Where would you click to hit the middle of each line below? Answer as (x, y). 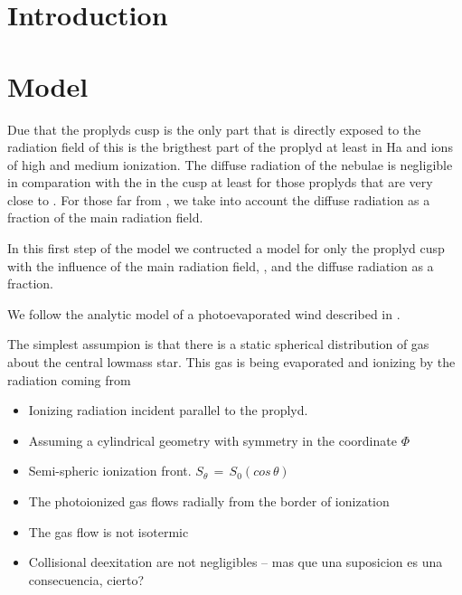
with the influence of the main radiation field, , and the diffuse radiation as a (221, 265)
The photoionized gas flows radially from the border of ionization (209, 501)
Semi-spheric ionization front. (110, 471)
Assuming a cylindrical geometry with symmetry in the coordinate (212, 440)
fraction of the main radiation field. (105, 217)
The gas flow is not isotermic (108, 531)
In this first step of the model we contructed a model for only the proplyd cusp (226, 248)
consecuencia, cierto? (86, 579)
